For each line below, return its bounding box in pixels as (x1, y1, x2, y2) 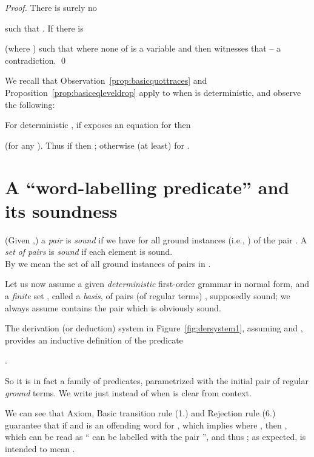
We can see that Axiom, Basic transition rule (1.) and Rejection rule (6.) (5, 407, 276, 419)
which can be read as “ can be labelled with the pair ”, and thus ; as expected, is (5, 430, 306, 443)
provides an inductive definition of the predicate (5, 333, 183, 346)
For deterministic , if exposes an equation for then (5, 118, 191, 131)
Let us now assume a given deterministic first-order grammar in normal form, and (5, 277, 309, 290)
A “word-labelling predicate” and (5, 174, 290, 199)
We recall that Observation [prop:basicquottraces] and (5, 74, 207, 87)
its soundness (5, 198, 118, 223)
